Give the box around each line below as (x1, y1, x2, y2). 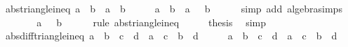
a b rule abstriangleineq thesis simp (36, 15, 266, 29)
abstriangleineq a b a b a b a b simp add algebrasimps (5, 1, 342, 15)
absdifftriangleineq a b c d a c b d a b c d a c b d (5, 28, 337, 43)
